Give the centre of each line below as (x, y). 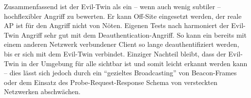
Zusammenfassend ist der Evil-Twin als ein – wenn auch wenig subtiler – (112, 6)
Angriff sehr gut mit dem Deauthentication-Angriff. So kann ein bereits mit (134, 35)
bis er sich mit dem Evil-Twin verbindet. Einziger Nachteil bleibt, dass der (115, 53)
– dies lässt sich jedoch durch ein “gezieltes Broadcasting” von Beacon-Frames (120, 73)
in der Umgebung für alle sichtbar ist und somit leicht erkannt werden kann (134, 63)
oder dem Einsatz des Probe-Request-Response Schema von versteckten (111, 82)
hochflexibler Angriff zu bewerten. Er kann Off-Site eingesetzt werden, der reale (123, 16)
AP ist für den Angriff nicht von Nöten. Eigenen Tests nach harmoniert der (116, 25)
